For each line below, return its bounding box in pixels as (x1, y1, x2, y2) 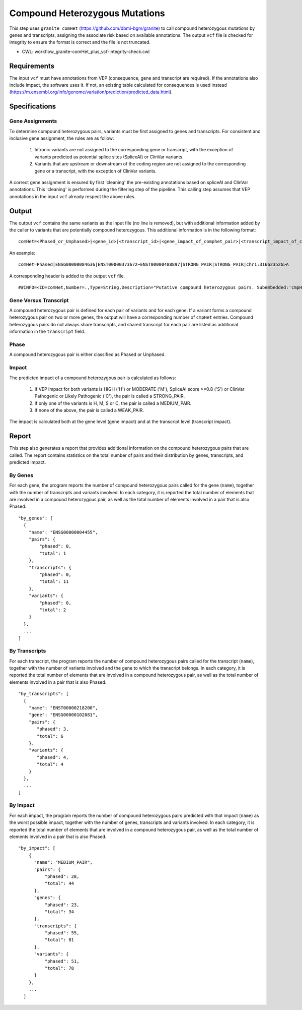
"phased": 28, (44, 873, 80, 879)
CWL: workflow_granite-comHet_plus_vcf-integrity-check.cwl (22, 48, 150, 54)
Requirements (9, 62, 55, 70)
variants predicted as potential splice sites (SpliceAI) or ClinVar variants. (34, 154, 184, 160)
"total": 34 (44, 909, 74, 915)
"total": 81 (44, 937, 74, 943)
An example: (9, 250, 35, 256)
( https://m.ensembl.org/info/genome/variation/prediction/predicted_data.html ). (9, 89, 173, 95)
